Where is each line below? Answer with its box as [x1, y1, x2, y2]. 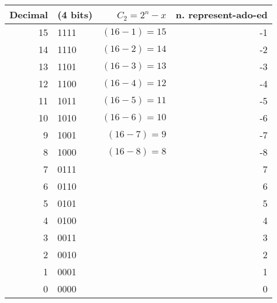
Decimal [9, 8, 48, 21]
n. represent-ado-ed [175, 8, 268, 21]
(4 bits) [57, 8, 93, 21]
